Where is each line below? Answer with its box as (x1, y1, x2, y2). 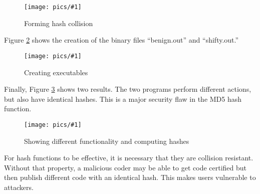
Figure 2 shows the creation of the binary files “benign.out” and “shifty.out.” (4, 35, 239, 45)
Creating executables (24, 67, 88, 77)
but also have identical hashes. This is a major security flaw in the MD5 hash (4, 93, 242, 104)
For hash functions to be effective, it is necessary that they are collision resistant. (4, 152, 253, 163)
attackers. (4, 181, 34, 192)
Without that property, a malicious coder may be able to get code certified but (4, 162, 247, 172)
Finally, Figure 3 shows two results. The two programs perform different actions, (4, 84, 251, 94)
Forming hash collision (24, 18, 93, 28)
